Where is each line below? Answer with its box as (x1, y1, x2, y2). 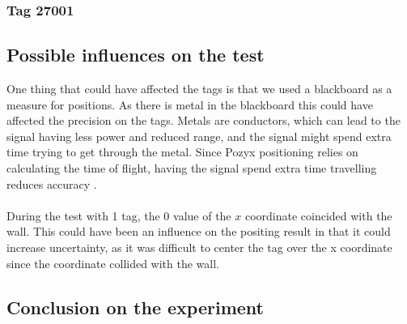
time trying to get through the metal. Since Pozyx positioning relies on (6, 143, 358, 160)
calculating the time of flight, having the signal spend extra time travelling (6, 160, 377, 177)
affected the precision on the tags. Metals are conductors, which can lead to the (6, 112, 401, 129)
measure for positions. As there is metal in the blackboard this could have (6, 96, 373, 113)
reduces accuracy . (6, 175, 97, 192)
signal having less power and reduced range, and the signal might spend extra (6, 127, 392, 144)
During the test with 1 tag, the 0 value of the (6, 207, 231, 224)
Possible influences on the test (6, 42, 265, 67)
